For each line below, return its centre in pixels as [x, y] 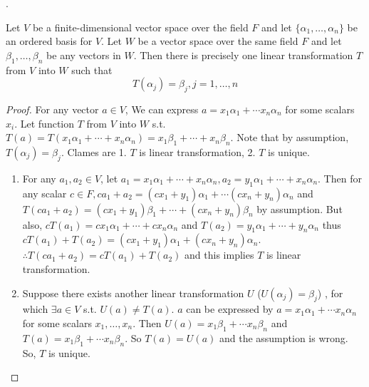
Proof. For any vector [52, 109]
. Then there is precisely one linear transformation [243, 55]
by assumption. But [300, 208]
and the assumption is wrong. [284, 337]
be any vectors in [84, 55]
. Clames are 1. [94, 151]
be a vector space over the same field [218, 41]
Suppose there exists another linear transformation [133, 293]
